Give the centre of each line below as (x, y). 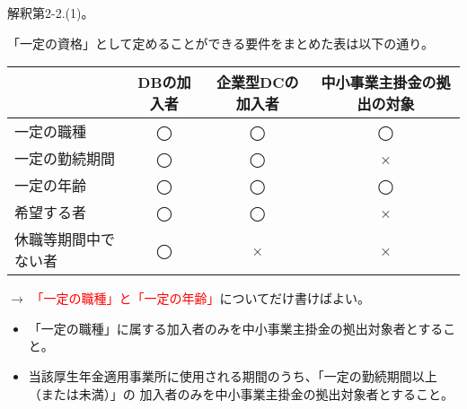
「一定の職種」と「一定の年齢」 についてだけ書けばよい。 (200, 298)
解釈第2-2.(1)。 (51, 13)
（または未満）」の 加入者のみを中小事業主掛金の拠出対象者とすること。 (241, 393)
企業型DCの (258, 83)
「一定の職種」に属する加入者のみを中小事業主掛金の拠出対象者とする (236, 328)
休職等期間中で (65, 239)
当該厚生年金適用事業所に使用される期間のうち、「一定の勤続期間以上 (233, 375)
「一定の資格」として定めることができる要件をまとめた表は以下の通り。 (221, 43)
